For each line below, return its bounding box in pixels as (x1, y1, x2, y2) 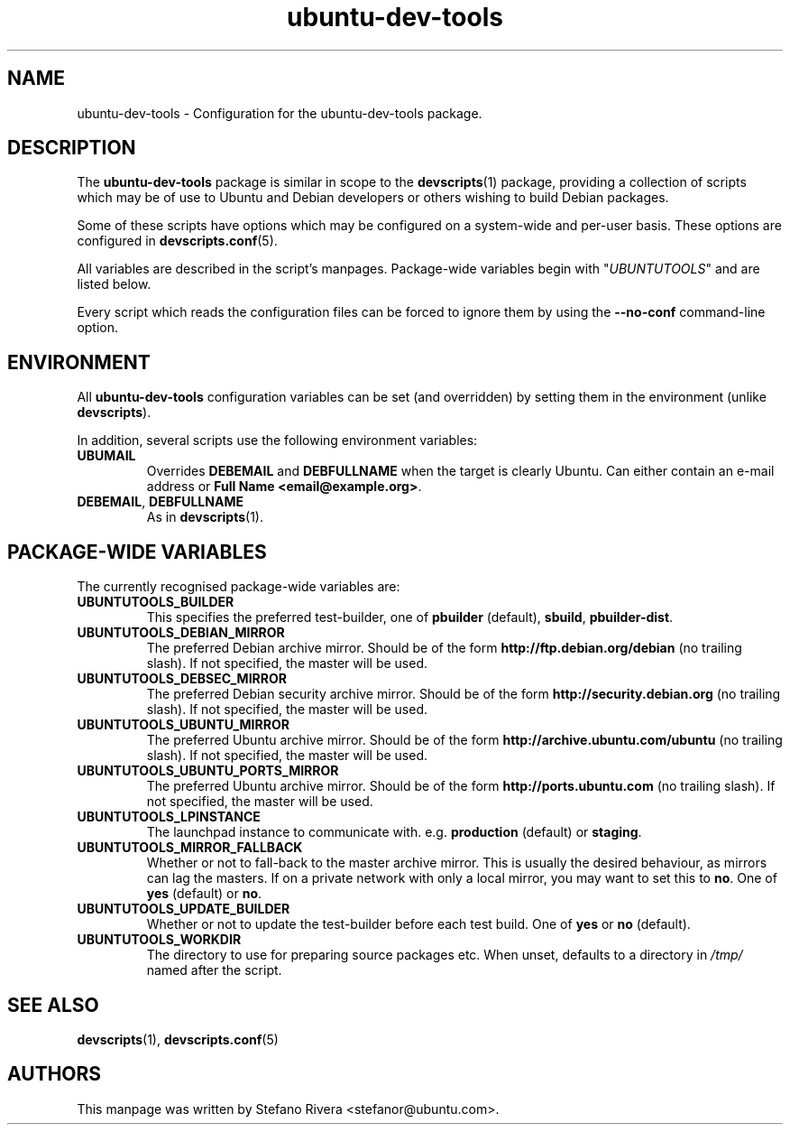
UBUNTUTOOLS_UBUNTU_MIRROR (77, 717, 289, 733)
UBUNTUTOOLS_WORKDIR (77, 932, 242, 948)
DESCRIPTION (7, 136, 136, 160)
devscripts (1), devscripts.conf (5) (77, 1031, 279, 1047)
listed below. (77, 276, 152, 292)
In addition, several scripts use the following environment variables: (77, 432, 478, 449)
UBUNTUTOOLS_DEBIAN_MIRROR (77, 625, 285, 641)
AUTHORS (7, 1062, 102, 1086)
